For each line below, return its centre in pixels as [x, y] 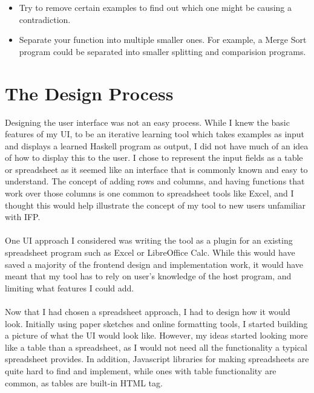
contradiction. [45, 19]
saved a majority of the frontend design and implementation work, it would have [154, 264]
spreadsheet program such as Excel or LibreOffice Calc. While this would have [150, 252]
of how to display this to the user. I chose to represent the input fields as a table [154, 158]
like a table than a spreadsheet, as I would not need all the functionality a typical [156, 347]
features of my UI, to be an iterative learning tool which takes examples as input [155, 134]
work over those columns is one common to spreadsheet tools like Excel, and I [149, 193]
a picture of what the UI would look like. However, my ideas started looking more [156, 335]
